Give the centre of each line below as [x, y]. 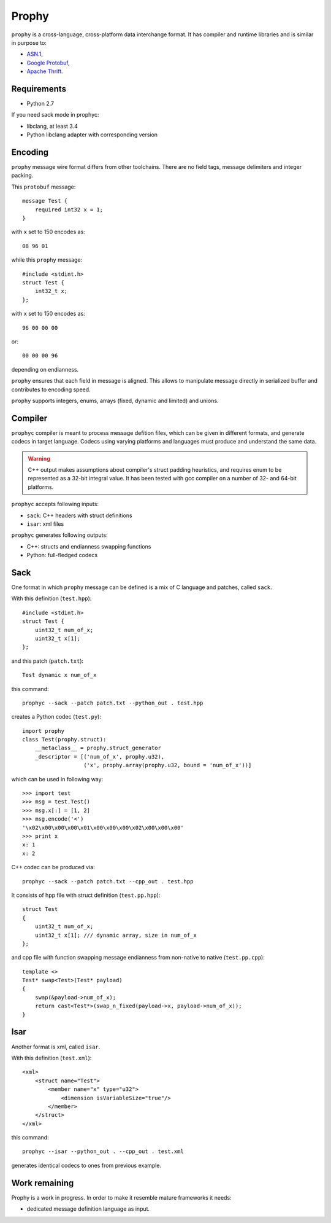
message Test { [45, 201]
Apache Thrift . [45, 71]
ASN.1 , [35, 54]
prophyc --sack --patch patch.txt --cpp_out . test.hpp [108, 881]
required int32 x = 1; [69, 209]
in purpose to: [29, 42]
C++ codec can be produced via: [53, 867]
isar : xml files [45, 524]
